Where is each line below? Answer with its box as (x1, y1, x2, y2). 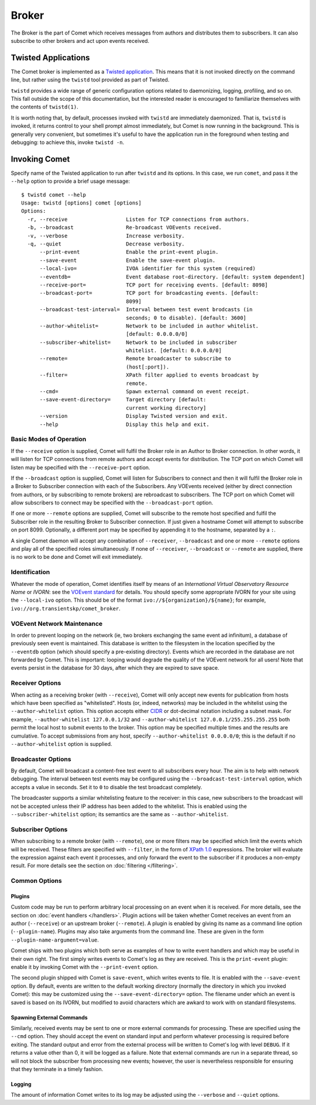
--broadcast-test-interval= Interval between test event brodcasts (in (39, 306, 253, 313)
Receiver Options (11, 679, 61, 687)
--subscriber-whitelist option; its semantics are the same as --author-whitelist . (11, 811, 229, 818)
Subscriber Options (11, 825, 68, 833)
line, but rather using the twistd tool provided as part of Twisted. (11, 76, 170, 83)
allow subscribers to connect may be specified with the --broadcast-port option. (11, 499, 214, 506)
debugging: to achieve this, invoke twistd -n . (11, 138, 125, 146)
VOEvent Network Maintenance (11, 619, 103, 627)
